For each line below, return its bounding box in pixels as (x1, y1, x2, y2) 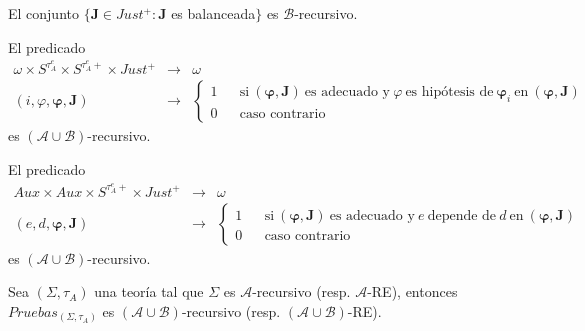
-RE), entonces (367, 281, 458, 302)
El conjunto (8, 3, 79, 23)
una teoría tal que (94, 281, 204, 302)
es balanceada (171, 3, 256, 23)
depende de (427, 208, 497, 223)
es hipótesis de (405, 85, 494, 100)
